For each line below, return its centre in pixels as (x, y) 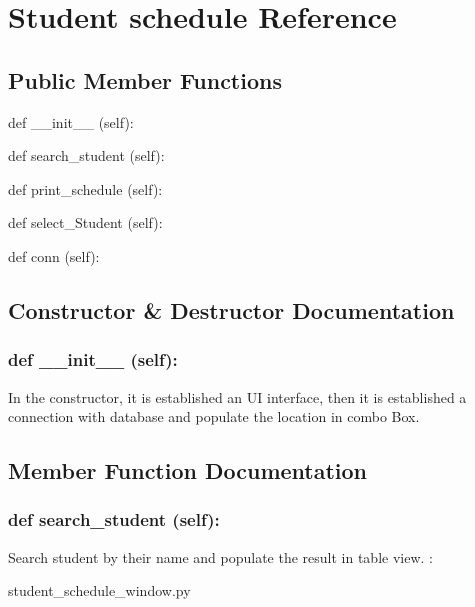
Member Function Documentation (188, 470)
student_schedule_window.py (99, 590)
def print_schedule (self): (85, 188)
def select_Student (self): (85, 222)
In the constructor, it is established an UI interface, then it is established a (237, 396)
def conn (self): (54, 255)
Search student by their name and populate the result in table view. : (220, 556)
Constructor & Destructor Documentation (231, 309)
